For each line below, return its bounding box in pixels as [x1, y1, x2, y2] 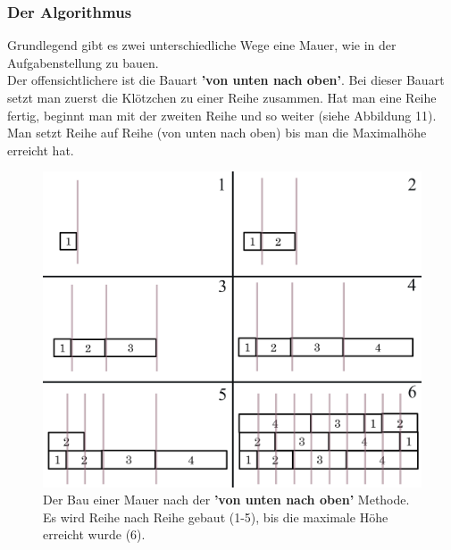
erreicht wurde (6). [43, 525, 146, 544]
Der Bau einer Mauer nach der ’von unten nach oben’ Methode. [43, 490, 410, 509]
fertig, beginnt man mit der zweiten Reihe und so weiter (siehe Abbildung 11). [7, 105, 437, 124]
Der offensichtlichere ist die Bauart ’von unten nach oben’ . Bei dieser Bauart [7, 71, 445, 89]
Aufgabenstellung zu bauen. [7, 53, 159, 71]
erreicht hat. [7, 140, 74, 159]
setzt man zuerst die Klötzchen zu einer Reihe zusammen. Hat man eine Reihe [7, 88, 437, 106]
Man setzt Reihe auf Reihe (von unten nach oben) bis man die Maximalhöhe [7, 123, 427, 142]
